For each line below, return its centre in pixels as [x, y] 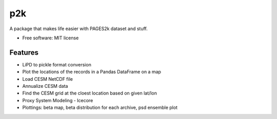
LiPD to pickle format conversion [57, 64]
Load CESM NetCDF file [47, 79]
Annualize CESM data [45, 86]
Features [24, 52]
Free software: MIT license [51, 38]
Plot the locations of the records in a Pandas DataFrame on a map [92, 72]
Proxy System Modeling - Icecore [58, 100]
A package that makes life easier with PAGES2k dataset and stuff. [79, 29]
